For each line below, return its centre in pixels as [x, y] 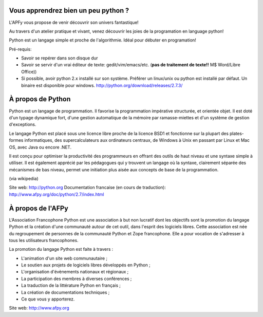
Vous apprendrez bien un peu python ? [69, 10]
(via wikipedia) [24, 179]
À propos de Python [40, 99]
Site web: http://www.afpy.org [39, 308]
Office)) [29, 72]
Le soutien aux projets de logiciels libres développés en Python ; [86, 265]
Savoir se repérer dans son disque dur [60, 58]
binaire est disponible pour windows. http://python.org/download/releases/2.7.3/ [102, 85]
